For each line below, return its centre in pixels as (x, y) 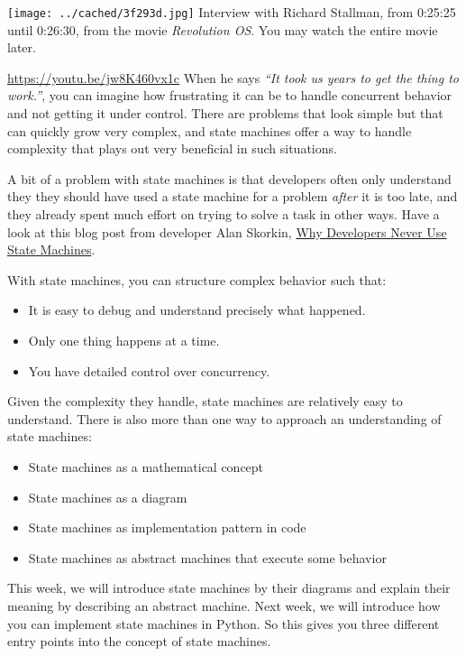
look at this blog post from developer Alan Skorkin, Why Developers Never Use (227, 231)
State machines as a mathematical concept (146, 466)
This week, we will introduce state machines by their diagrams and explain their (229, 588)
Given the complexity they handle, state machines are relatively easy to (205, 401)
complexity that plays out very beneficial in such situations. (172, 148)
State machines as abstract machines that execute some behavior (207, 557)
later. (22, 47)
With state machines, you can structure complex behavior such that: (197, 279)
